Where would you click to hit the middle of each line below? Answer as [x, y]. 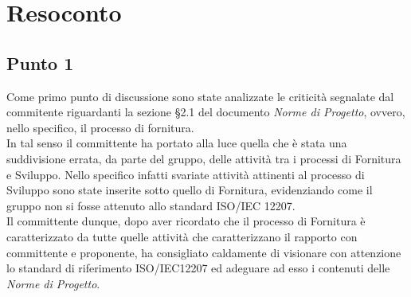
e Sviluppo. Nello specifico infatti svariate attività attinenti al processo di [186, 174]
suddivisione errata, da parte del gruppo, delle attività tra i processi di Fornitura [204, 158]
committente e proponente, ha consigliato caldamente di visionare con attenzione [204, 252]
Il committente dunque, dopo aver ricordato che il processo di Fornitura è [186, 221]
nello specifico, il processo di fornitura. [100, 127]
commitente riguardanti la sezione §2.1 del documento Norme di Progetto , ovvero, [206, 112]
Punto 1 [40, 63]
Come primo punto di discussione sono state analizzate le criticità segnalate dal [200, 96]
